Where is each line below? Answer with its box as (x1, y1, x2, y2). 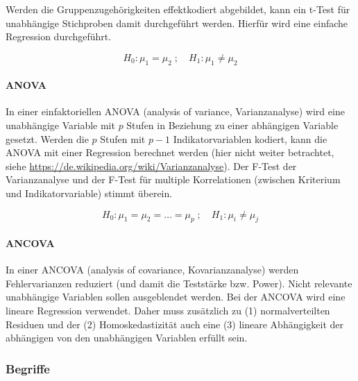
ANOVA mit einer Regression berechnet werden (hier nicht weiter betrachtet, (6, 145, 334, 160)
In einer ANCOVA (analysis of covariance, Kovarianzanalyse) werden (6, 262, 299, 277)
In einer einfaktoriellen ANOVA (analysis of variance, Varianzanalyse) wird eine (6, 104, 345, 119)
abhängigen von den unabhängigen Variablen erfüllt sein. (6, 330, 248, 345)
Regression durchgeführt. (6, 29, 112, 44)
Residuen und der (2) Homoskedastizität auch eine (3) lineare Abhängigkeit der (6, 316, 344, 331)
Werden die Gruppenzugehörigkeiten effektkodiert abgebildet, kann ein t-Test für (6, 2, 350, 16)
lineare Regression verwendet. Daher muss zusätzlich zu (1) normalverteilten (6, 303, 330, 317)
